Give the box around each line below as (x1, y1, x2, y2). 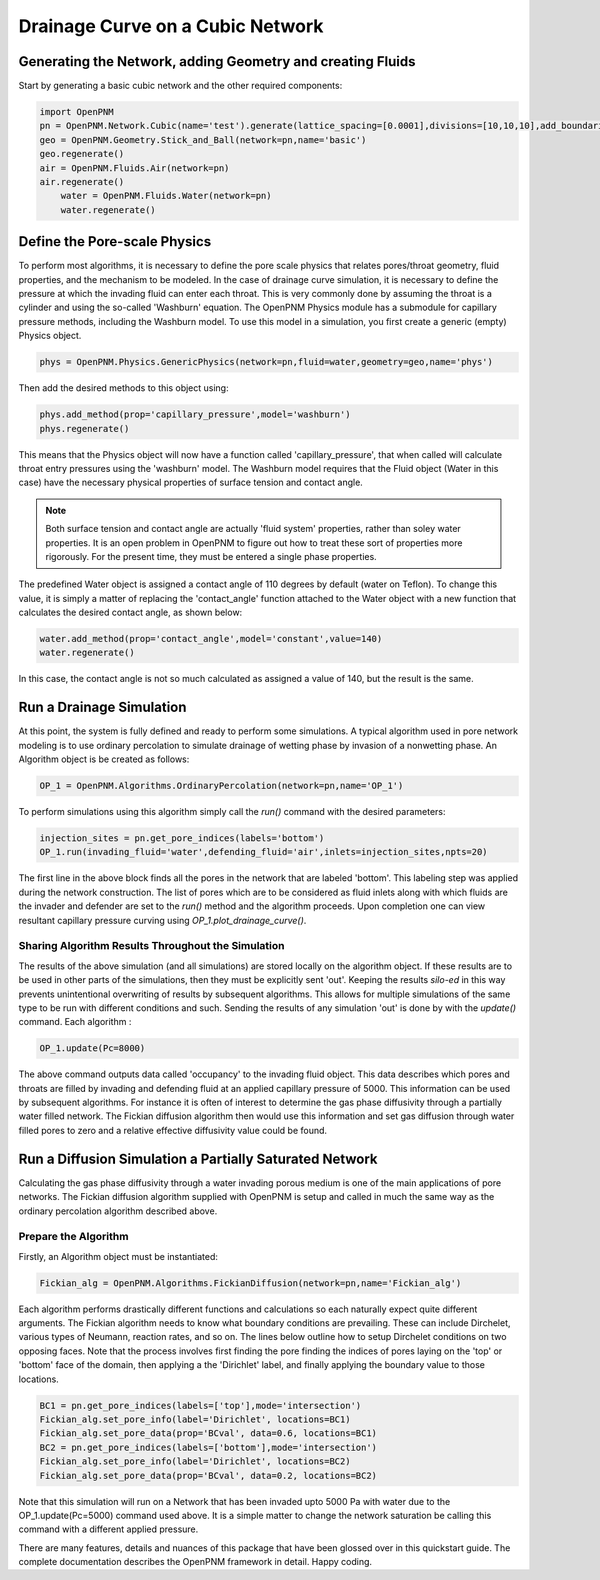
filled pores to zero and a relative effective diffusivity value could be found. (18, 1124, 328, 1136)
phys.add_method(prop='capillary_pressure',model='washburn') (39, 409, 351, 420)
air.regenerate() (39, 176, 125, 187)
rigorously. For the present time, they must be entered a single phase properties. (45, 550, 377, 562)
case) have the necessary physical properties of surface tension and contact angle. (18, 476, 364, 489)
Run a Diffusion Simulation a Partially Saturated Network (18, 1150, 379, 1167)
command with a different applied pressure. (18, 1523, 199, 1535)
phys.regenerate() (39, 423, 130, 434)
